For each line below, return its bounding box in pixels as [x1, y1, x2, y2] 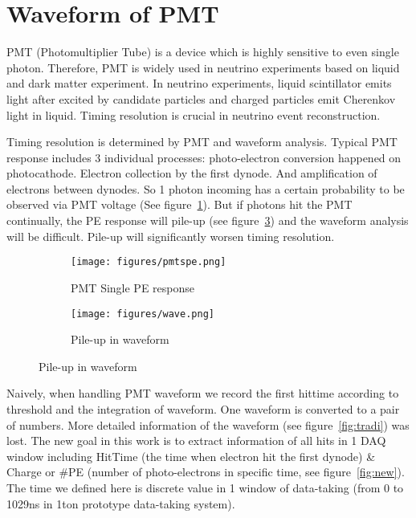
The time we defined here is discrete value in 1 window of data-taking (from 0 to [6, 479, 404, 496]
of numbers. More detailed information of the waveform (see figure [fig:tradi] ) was [6, 416, 410, 433]
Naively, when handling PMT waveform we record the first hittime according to [6, 385, 399, 402]
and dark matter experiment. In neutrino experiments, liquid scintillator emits [6, 75, 392, 92]
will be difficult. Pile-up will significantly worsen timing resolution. [6, 227, 335, 244]
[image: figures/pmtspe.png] [71, 256, 226, 268]
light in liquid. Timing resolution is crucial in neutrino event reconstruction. [6, 106, 381, 123]
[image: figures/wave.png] [71, 308, 214, 320]
